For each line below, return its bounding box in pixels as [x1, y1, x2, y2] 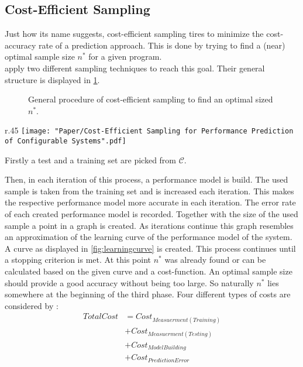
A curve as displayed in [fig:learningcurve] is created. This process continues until [5, 242, 296, 254]
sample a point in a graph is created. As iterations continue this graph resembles [5, 219, 294, 231]
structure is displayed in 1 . [5, 73, 100, 85]
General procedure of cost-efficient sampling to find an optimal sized [28, 93, 273, 105]
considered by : [5, 299, 58, 311]
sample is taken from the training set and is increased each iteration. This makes [5, 184, 294, 197]
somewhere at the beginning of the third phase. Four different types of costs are [5, 288, 291, 300]
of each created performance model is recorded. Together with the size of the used [5, 208, 298, 220]
